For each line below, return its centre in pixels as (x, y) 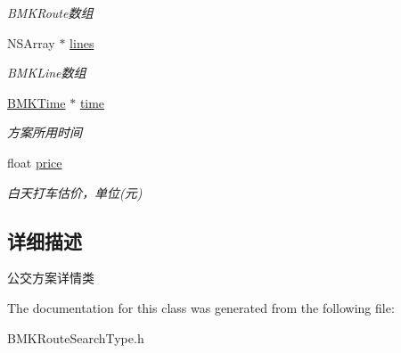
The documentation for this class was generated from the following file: (201, 307)
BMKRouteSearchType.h (76, 337)
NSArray (31, 42)
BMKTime (37, 102)
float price (35, 162)
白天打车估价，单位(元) (75, 192)
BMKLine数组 (47, 73)
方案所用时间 (45, 132)
